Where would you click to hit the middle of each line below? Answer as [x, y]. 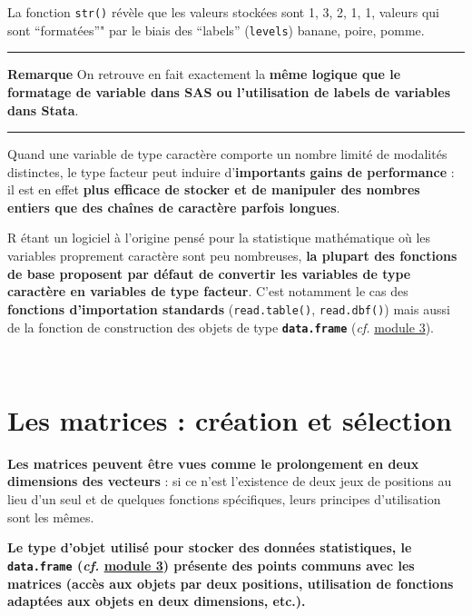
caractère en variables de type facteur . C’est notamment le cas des [208, 291]
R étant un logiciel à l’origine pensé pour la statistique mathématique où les [219, 238]
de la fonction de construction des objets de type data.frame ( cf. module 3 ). [221, 327]
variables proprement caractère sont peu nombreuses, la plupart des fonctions [232, 256]
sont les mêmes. [51, 517]
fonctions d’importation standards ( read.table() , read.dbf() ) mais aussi [229, 308]
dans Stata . [43, 109]
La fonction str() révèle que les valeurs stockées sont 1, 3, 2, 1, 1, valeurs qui [223, 12]
